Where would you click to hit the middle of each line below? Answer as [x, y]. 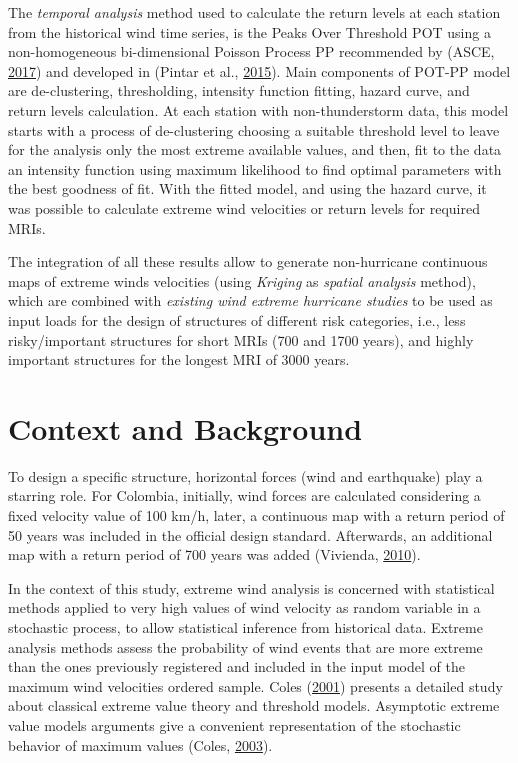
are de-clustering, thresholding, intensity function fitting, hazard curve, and [239, 90]
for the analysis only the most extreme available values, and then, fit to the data [255, 149]
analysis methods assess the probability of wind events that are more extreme [245, 646]
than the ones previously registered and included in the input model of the [236, 666]
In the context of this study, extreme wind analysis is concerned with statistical [251, 587]
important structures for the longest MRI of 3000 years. [179, 359]
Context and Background [185, 427]
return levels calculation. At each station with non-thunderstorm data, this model [258, 109]
